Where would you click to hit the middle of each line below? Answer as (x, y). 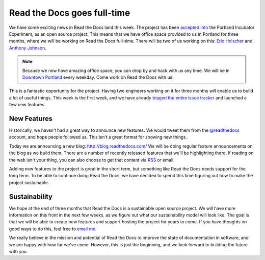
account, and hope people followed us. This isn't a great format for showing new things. (98, 137)
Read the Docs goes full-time (69, 13)
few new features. (27, 105)
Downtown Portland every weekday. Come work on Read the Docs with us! (98, 77)
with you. (18, 251)
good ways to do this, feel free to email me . (53, 229)
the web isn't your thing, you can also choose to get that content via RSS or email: (92, 160)
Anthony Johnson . (28, 48)
